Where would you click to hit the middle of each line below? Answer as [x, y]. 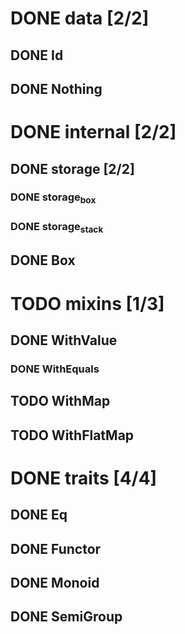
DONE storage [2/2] [72, 168]
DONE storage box [53, 198]
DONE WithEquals [55, 369]
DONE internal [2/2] [93, 132]
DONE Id [37, 55]
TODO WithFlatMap [72, 435]
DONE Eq [39, 515]
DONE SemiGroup [66, 617]
